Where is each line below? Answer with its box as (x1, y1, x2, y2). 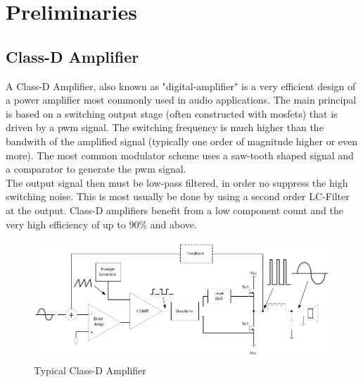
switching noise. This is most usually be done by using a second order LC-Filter (6, 189, 350, 204)
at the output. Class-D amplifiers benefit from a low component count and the (6, 202, 344, 217)
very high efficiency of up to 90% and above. (6, 216, 197, 231)
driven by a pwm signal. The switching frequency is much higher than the (6, 120, 324, 135)
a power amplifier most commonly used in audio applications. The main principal (6, 92, 357, 107)
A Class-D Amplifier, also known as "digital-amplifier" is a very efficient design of (6, 78, 356, 93)
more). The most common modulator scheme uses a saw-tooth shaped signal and (6, 147, 354, 162)
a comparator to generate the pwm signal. (6, 161, 186, 176)
